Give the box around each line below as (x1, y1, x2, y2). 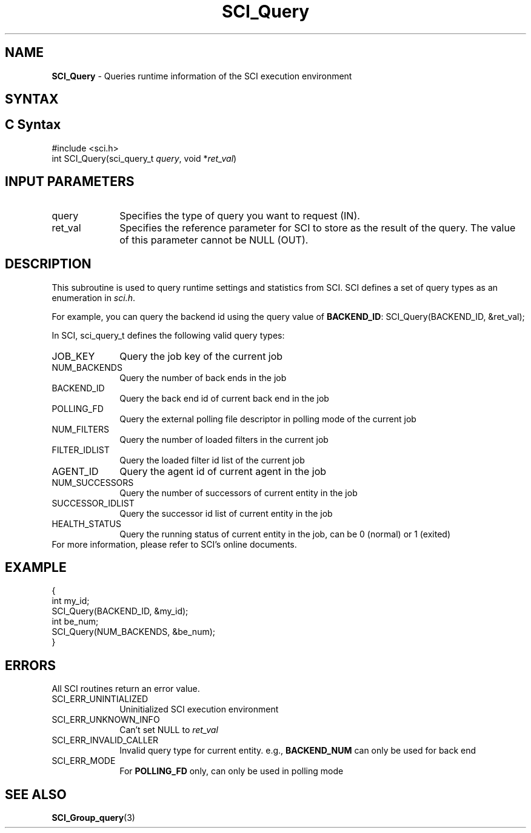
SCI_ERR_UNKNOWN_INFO (52, 714, 160, 725)
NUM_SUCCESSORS (52, 477, 134, 488)
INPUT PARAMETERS (5, 174, 135, 190)
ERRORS (5, 657, 56, 673)
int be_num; (52, 616, 99, 627)
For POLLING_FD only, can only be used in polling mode (119, 766, 344, 777)
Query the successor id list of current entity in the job (119, 508, 333, 519)
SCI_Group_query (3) (52, 812, 135, 823)
